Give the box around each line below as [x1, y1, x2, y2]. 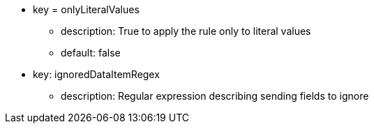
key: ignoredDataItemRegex [33, 68, 160, 80]
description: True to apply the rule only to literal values [61, 25, 311, 37]
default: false [61, 47, 121, 59]
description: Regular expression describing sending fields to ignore [61, 90, 369, 102]
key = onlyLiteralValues [33, 3, 140, 15]
